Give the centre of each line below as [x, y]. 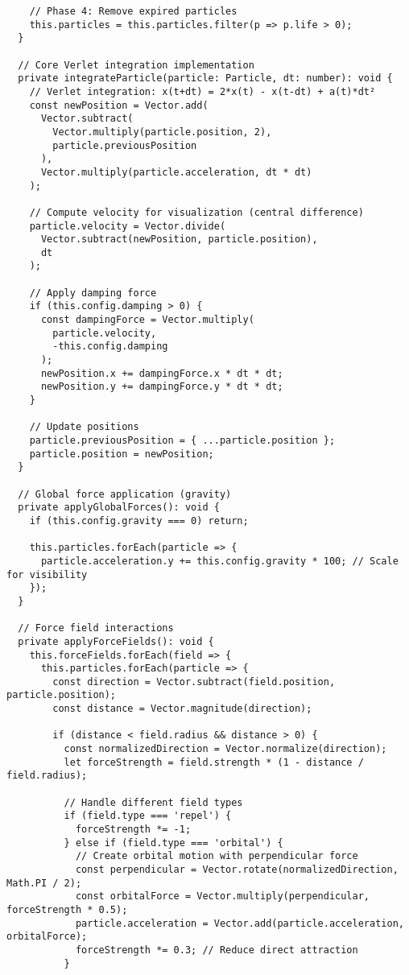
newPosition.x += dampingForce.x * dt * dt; [162, 373]
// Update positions [84, 427]
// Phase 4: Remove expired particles [133, 11]
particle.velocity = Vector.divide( [128, 226]
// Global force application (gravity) [125, 494]
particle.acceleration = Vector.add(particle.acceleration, [240, 923]
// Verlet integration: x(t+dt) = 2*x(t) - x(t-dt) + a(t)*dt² [202, 91]
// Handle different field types [153, 802]
